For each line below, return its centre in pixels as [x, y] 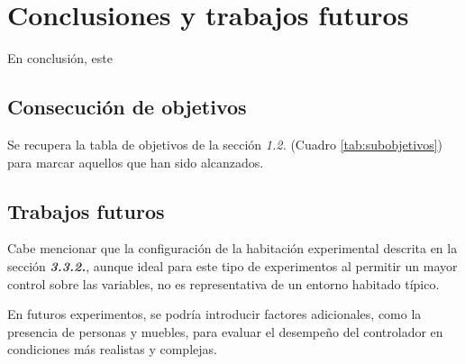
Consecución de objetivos [127, 107]
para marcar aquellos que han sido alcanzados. [136, 162]
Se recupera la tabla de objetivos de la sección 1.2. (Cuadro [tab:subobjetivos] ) [225, 144]
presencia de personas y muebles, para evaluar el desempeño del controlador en [225, 331]
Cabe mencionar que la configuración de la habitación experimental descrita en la [232, 248]
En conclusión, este [60, 58]
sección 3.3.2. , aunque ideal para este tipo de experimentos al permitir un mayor [232, 265]
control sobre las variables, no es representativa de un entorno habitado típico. [223, 283]
